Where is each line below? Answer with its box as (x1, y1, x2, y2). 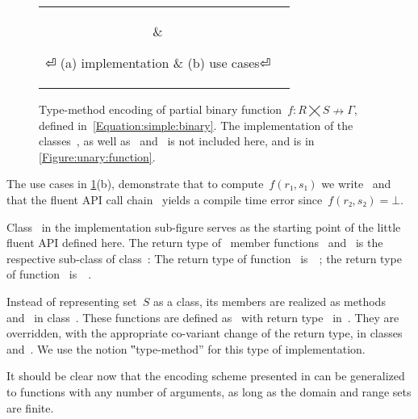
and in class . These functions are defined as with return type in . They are (6, 308, 399, 325)
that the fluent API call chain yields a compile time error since (6, 191, 323, 207)
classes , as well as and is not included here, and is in (39, 132, 315, 149)
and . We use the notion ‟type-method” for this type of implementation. (6, 340, 366, 357)
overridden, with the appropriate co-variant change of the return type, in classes (6, 325, 403, 341)
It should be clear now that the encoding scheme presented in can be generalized (6, 367, 405, 384)
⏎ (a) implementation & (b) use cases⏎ (45, 53, 271, 72)
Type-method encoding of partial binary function (39, 101, 282, 117)
